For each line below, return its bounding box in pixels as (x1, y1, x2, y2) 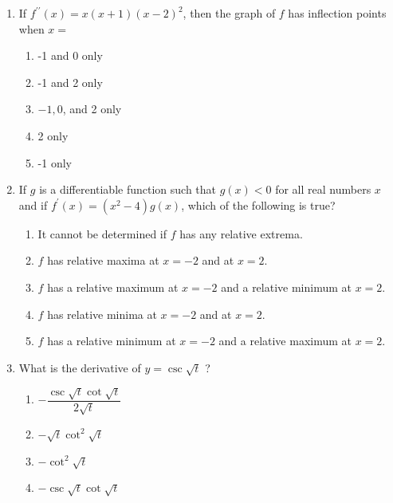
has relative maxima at (47, 252, 159, 269)
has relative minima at (47, 305, 157, 322)
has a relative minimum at (47, 332, 176, 349)
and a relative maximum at (218, 332, 352, 349)
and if (18, 196, 48, 213)
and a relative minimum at (221, 278, 352, 295)
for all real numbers (275, 181, 371, 198)
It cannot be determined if (37, 225, 167, 242)
